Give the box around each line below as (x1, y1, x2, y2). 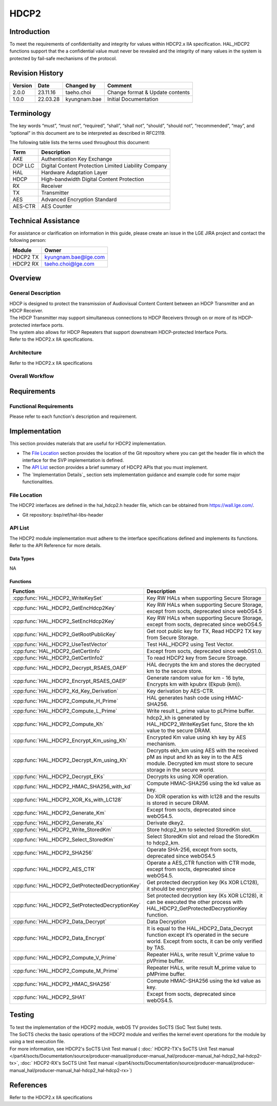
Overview (9, 274, 42, 283)
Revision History (9, 68, 64, 77)
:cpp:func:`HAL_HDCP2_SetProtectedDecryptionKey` (12, 902, 141, 909)
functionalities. (22, 479, 54, 485)
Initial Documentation (107, 95, 159, 102)
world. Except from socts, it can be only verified (146, 938, 263, 945)
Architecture (9, 349, 42, 356)
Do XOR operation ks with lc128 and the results (146, 793, 260, 800)
